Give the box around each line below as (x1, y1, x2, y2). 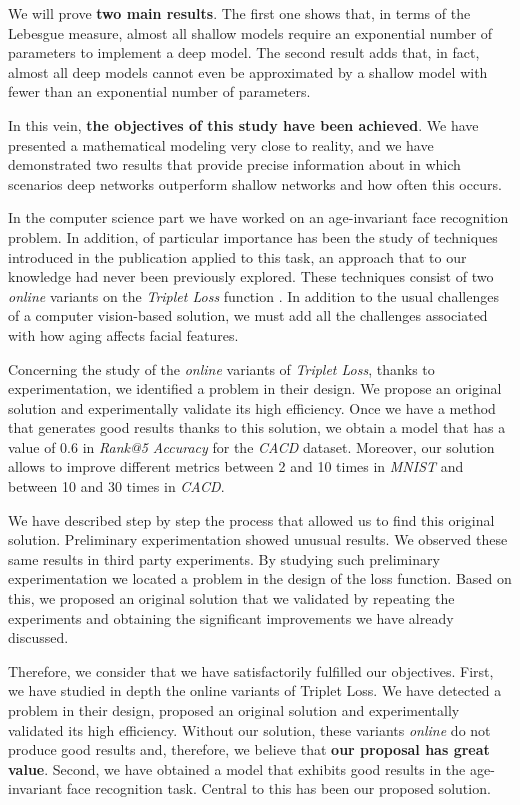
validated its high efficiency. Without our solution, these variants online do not (8, 719, 491, 740)
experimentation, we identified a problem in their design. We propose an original (8, 378, 502, 399)
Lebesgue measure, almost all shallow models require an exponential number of (8, 22, 493, 43)
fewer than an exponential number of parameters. (8, 81, 311, 102)
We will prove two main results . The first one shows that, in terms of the (8, 3, 471, 23)
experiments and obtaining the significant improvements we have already (8, 607, 454, 628)
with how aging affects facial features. (8, 324, 239, 345)
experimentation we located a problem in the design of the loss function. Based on (8, 568, 512, 589)
